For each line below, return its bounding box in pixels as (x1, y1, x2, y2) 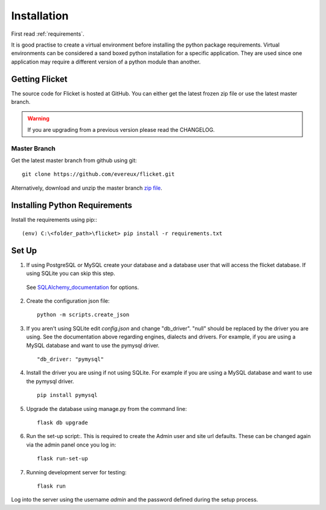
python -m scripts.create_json (37, 311, 130, 318)
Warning (27, 115, 50, 122)
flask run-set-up (37, 455, 88, 462)
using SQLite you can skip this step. (26, 270, 115, 277)
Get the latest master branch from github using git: (11, 157, 137, 164)
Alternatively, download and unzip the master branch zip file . (11, 184, 162, 192)
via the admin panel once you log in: (26, 441, 117, 448)
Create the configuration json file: (26, 297, 110, 305)
